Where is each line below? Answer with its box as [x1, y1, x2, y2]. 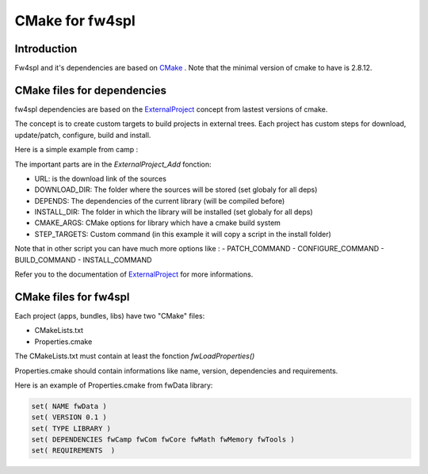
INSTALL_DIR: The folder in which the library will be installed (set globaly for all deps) [34, 207, 313, 217]
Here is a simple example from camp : [14, 145, 139, 155]
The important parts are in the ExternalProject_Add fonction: [14, 159, 212, 169]
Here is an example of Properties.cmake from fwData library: [14, 380, 213, 390]
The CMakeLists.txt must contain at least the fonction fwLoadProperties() [14, 351, 255, 361]
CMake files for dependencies [14, 83, 166, 97]
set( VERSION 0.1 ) [31, 413, 107, 422]
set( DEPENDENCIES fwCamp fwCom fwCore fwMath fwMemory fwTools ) [31, 435, 295, 444]
